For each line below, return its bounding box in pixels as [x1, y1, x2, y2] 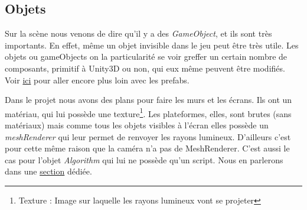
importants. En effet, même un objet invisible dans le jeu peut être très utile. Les [5, 38, 299, 51]
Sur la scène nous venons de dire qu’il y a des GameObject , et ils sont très [5, 27, 272, 40]
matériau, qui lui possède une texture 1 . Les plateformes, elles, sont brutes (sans [5, 105, 292, 119]
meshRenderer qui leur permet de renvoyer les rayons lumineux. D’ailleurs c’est [5, 130, 291, 143]
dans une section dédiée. [5, 165, 92, 177]
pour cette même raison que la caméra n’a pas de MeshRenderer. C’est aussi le [5, 142, 290, 154]
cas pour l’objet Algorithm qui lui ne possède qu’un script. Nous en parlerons [5, 153, 283, 166]
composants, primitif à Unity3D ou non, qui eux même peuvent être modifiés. [5, 62, 285, 74]
